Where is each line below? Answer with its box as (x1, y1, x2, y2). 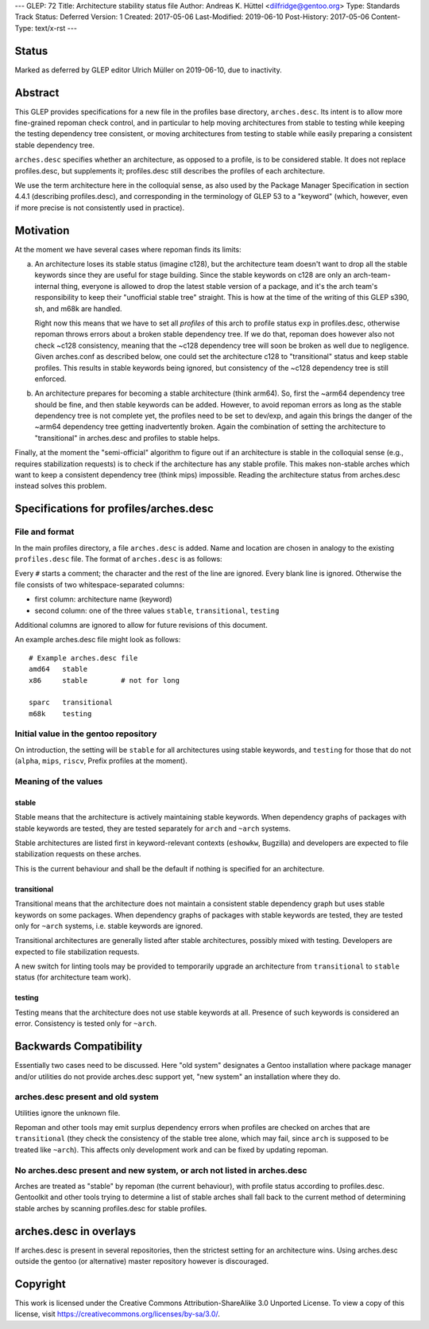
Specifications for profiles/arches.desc (14, 502, 214, 516)
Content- (370, 12, 401, 21)
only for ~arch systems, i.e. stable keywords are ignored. (14, 921, 203, 930)
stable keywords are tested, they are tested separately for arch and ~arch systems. (14, 824, 292, 833)
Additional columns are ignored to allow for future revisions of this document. (14, 620, 268, 629)
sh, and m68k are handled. (34, 303, 122, 314)
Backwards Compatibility (14, 1039, 143, 1054)
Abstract (14, 86, 60, 99)
